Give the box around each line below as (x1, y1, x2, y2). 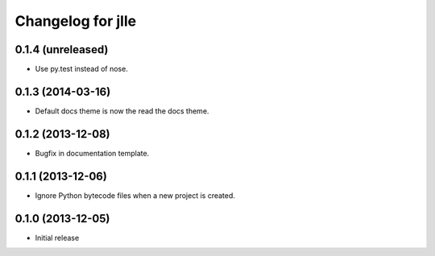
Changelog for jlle (14, 12, 137, 30)
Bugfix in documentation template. (35, 148, 150, 158)
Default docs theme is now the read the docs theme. (35, 105, 209, 116)
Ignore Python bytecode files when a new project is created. (35, 190, 235, 200)
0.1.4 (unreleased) (14, 43, 109, 56)
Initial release (35, 233, 80, 242)
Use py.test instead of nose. (35, 64, 128, 74)
